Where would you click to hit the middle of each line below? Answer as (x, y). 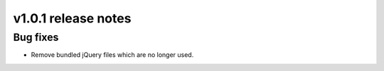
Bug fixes (36, 37)
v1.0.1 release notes (72, 18)
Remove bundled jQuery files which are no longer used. (112, 55)
